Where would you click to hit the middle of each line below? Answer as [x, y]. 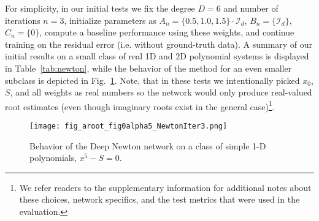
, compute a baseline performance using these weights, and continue [167, 32]
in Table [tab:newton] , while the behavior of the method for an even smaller [148, 68]
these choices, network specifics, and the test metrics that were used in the [159, 199]
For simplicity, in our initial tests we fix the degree [100, 8]
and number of [251, 8]
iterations [23, 20]
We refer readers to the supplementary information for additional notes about [165, 187]
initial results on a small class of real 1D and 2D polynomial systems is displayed [157, 56]
